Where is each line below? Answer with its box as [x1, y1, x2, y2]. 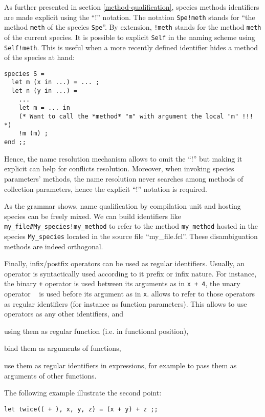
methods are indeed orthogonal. [4, 241, 103, 251]
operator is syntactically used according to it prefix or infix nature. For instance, [4, 268, 257, 279]
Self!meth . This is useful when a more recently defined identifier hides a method [4, 42, 258, 52]
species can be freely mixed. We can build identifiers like [4, 210, 181, 221]
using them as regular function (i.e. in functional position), [4, 325, 189, 336]
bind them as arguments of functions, [4, 343, 121, 353]
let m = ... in [18, 104, 70, 112]
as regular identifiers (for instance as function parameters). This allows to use [4, 298, 247, 309]
